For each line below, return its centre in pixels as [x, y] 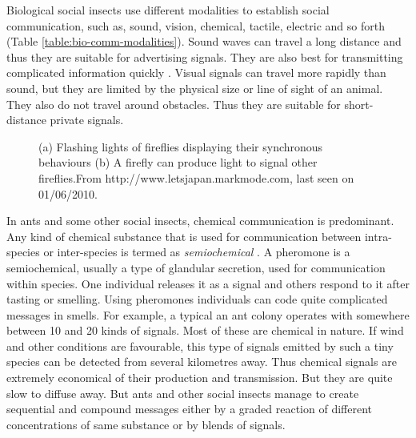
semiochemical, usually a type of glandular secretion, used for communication [196, 267]
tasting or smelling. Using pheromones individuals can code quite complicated [197, 299]
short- [359, 104]
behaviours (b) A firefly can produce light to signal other [178, 162]
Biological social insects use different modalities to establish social [168, 10]
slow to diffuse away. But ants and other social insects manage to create [183, 393]
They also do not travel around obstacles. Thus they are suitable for [174, 104]
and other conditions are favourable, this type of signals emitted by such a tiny [200, 346]
